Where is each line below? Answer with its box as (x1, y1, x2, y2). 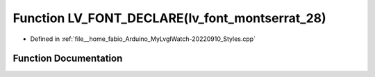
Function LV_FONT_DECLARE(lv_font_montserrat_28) (12, 10, 326, 26)
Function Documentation (12, 53, 123, 65)
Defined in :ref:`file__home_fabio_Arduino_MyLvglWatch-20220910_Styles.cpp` (30, 35, 256, 43)
